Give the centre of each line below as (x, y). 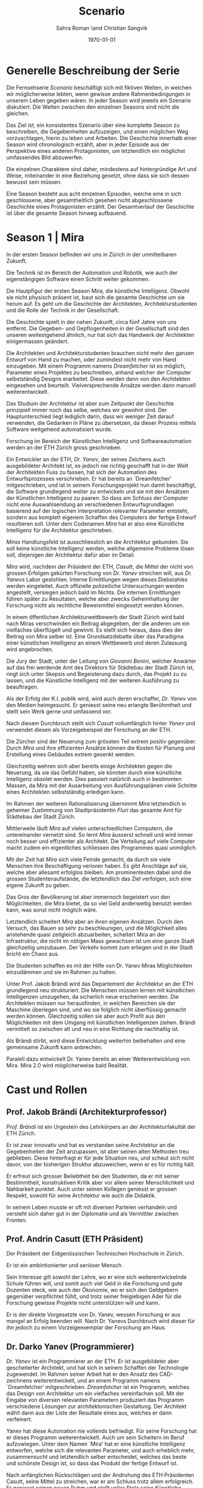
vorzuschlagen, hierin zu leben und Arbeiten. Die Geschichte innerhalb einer (101, 138)
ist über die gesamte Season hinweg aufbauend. (67, 213)
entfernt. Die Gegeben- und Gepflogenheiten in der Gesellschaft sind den (98, 328)
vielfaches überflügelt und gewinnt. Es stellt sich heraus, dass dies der (95, 630)
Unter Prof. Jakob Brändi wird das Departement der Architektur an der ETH (100, 984)
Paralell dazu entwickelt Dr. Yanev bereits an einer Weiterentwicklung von (98, 1059)
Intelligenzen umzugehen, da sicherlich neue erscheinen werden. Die (92, 996)
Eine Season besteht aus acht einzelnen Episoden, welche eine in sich (94, 194)
